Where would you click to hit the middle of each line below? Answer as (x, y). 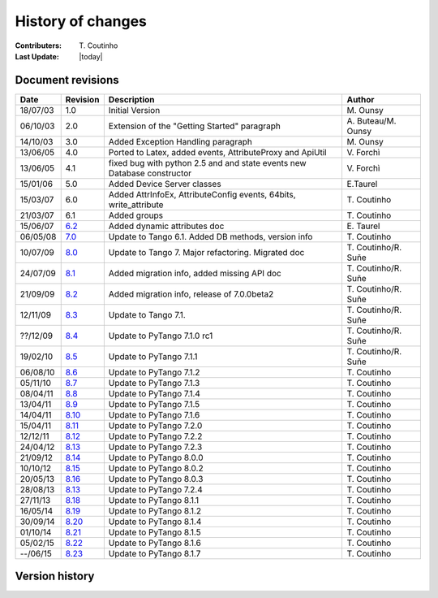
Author (361, 99)
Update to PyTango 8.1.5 (155, 532)
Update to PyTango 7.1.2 (154, 372)
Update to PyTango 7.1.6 (154, 414)
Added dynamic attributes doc (166, 226)
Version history (55, 576)
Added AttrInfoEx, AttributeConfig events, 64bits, (202, 194)
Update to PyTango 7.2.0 (155, 425)
